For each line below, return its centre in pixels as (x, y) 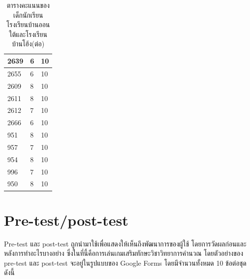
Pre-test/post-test (66, 220)
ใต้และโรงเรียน (28, 34)
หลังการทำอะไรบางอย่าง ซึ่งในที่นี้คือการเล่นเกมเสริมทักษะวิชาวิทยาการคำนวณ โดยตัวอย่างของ (124, 253)
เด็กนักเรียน (28, 15)
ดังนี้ (9, 272)
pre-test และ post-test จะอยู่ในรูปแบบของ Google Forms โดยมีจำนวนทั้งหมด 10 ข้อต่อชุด (125, 262)
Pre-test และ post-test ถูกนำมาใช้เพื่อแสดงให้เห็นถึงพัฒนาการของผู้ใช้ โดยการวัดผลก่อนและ (125, 243)
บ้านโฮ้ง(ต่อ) (28, 44)
